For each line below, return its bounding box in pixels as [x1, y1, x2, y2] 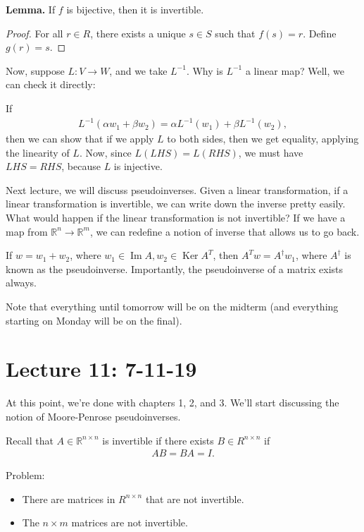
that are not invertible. [145, 491, 244, 506]
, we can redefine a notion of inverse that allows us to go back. [89, 224, 360, 238]
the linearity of [6, 145, 70, 159]
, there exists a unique [90, 25, 186, 40]
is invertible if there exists [102, 433, 214, 447]
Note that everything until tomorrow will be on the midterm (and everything [6, 299, 339, 314]
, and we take [109, 63, 168, 78]
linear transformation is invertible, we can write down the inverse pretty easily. [6, 196, 346, 211]
